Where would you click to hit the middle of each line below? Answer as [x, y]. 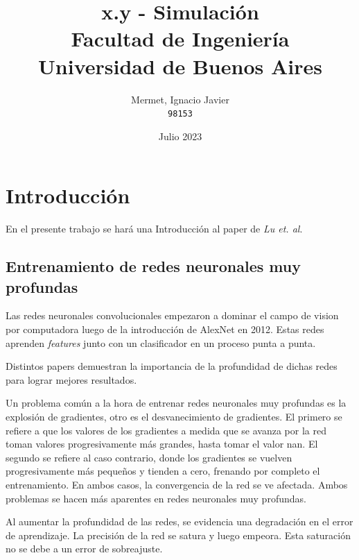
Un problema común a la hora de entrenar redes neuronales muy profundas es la [176, 403]
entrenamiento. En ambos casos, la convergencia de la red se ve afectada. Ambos [177, 484]
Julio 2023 [180, 136]
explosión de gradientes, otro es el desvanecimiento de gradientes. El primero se [174, 417]
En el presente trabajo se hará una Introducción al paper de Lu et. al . [154, 229]
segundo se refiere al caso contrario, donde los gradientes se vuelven [149, 457]
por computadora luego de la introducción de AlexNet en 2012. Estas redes [165, 329]
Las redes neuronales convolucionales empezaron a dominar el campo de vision [172, 315]
